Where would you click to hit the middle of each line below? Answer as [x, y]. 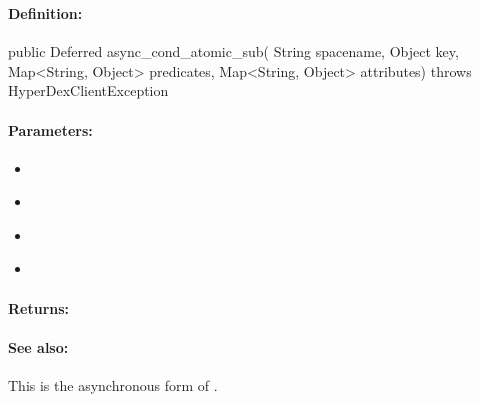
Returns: [39, 307]
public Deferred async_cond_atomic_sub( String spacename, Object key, [233, 51]
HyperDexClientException [88, 90]
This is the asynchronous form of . [113, 385]
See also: [38, 346]
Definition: [45, 12]
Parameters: [50, 129]
